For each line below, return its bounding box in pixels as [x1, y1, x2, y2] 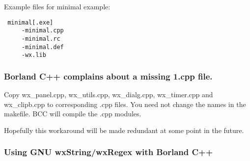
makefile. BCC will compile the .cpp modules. [4, 108, 141, 119]
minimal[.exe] [7, 19, 54, 26]
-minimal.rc [21, 35, 60, 42]
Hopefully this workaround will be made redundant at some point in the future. [4, 125, 244, 135]
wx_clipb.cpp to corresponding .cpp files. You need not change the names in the [4, 99, 246, 109]
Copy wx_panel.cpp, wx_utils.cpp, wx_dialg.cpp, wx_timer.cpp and [4, 89, 213, 100]
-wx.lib [21, 52, 46, 59]
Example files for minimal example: [4, 1, 111, 11]
